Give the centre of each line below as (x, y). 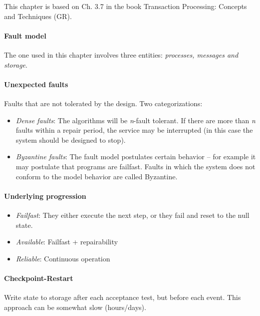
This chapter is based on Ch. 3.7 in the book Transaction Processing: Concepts (125, 6)
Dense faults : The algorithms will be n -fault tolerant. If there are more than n (136, 120)
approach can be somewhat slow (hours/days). (75, 307)
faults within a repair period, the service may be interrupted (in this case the (134, 130)
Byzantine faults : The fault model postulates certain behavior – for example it (136, 156)
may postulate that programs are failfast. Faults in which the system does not (136, 166)
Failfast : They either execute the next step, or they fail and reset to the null (133, 215)
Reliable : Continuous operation (63, 258)
